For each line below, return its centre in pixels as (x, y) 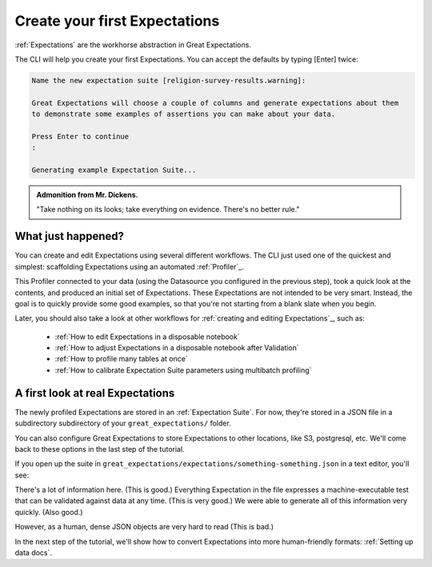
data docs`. (33, 553)
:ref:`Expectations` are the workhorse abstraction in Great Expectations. (133, 45)
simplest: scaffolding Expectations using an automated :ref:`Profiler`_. (129, 266)
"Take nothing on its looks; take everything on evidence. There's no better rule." (168, 210)
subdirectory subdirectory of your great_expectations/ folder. (123, 423)
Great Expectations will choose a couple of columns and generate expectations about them (215, 103)
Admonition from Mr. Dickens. (87, 195)
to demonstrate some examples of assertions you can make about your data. (184, 114)
